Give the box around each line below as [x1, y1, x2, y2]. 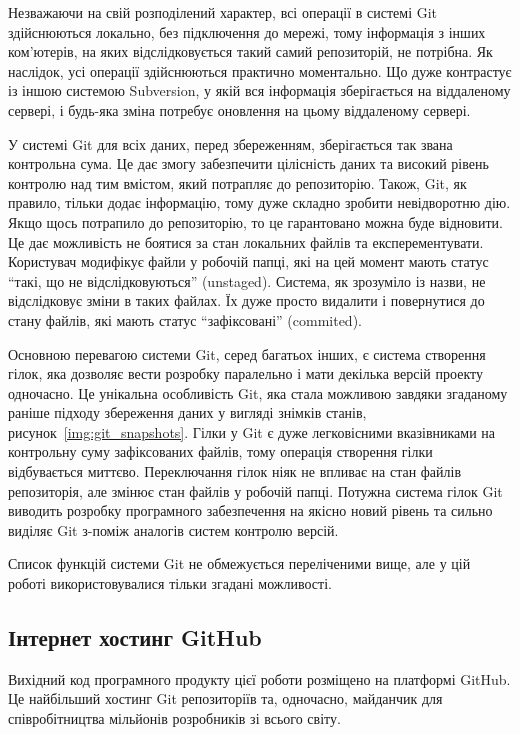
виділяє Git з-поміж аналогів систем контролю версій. [8, 519, 339, 540]
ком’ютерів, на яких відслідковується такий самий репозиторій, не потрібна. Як [8, 41, 493, 62]
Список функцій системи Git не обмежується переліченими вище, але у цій [8, 553, 471, 574]
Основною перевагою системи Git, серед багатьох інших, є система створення [8, 343, 486, 364]
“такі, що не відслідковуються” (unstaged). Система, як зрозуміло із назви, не [8, 270, 486, 291]
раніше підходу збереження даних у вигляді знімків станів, [8, 402, 367, 423]
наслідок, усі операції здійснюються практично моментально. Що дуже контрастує [8, 60, 512, 81]
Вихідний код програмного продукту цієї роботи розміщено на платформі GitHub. [8, 668, 511, 689]
